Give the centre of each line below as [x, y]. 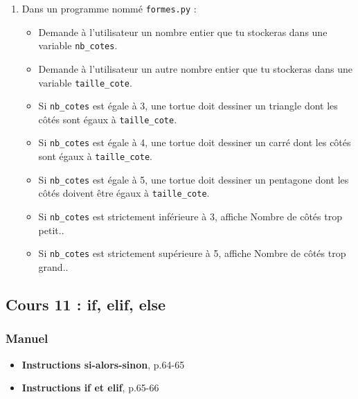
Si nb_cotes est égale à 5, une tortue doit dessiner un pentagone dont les [194, 179]
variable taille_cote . [85, 82]
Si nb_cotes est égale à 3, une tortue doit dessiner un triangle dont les [188, 106]
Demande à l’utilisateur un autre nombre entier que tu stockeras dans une [195, 68]
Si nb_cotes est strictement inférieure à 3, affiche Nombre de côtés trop [190, 216]
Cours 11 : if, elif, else [86, 304]
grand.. [53, 267]
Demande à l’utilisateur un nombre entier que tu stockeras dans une [183, 32]
